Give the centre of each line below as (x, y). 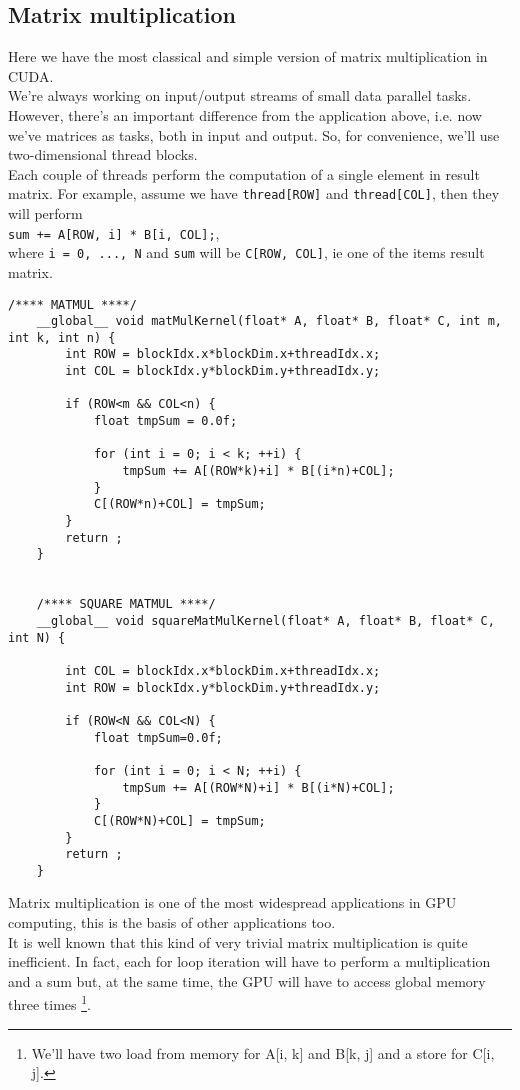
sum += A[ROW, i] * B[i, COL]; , (114, 232)
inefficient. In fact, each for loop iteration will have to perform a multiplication (249, 961)
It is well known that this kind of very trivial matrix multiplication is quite (238, 941)
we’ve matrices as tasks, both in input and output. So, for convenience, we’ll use (254, 134)
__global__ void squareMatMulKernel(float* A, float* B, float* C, (265, 620)
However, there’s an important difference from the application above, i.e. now (245, 114)
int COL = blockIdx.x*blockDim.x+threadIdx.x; (223, 670)
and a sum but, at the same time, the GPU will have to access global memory (247, 980)
